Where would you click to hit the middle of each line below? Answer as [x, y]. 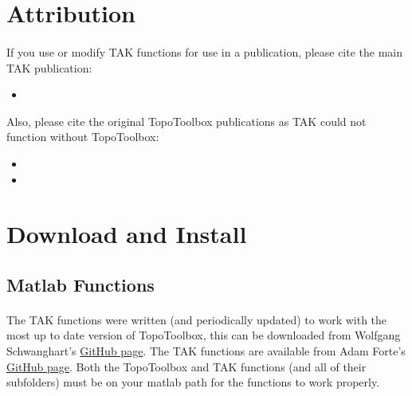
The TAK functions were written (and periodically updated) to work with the [197, 319]
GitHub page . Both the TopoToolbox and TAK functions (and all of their [186, 366]
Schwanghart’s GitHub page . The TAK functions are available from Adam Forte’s [206, 351]
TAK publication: [49, 67]
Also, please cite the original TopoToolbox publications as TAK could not [186, 121]
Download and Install [127, 234]
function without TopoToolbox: [83, 137]
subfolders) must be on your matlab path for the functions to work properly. [193, 382]
